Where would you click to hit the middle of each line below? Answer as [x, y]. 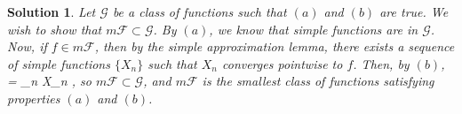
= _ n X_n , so [49, 81]
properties [34, 98]
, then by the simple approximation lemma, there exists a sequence [275, 46]
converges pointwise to [282, 63]
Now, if [27, 46]
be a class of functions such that [199, 11]
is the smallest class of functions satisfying [318, 81]
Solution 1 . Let [52, 11]
